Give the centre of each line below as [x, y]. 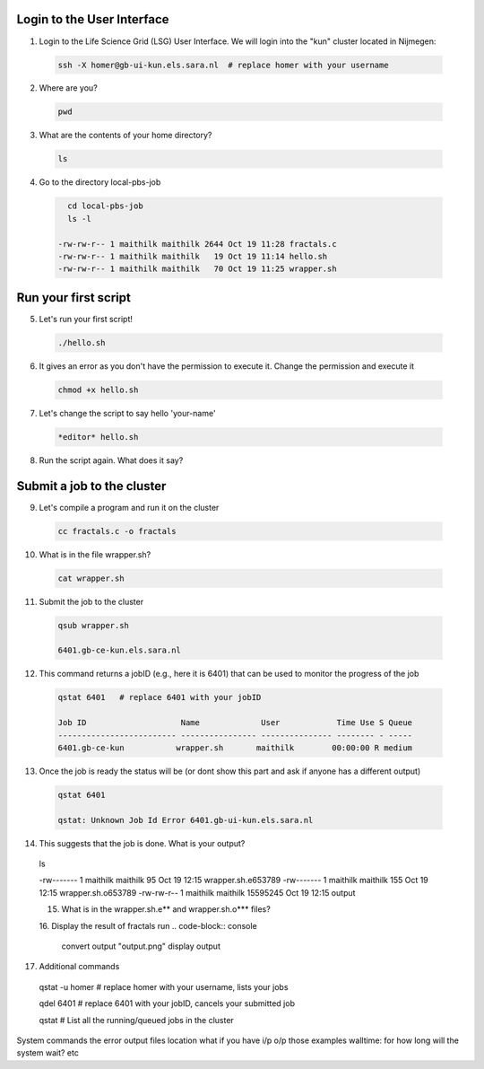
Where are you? [68, 88]
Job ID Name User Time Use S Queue [235, 723]
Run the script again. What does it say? [111, 460]
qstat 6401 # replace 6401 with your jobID [160, 697]
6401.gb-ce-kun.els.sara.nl [119, 650]
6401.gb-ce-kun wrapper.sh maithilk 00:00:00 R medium [235, 748]
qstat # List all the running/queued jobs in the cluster [137, 1020]
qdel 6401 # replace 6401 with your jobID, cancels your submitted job [167, 1003]
